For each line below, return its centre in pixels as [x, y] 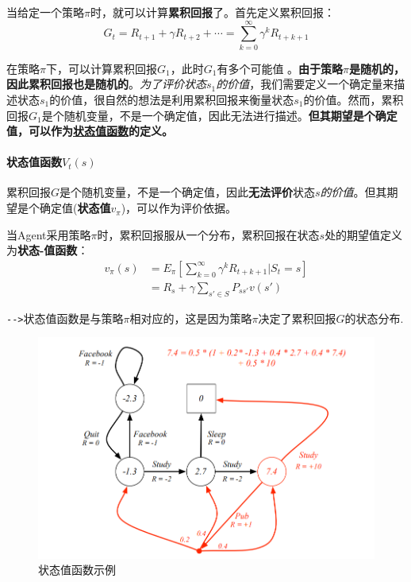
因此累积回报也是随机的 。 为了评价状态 [106, 84]
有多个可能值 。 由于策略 [280, 68]
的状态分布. [374, 318]
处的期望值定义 [364, 234]
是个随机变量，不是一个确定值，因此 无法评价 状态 [188, 192]
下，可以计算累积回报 [101, 68]
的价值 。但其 [353, 192]
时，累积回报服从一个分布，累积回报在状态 [208, 234]
